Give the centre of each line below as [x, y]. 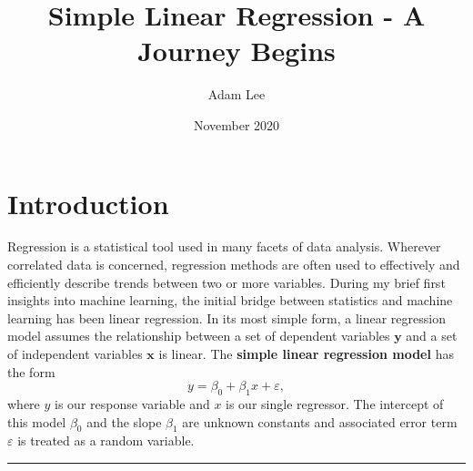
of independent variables [75, 353]
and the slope [124, 421]
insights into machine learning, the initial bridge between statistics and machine [230, 300]
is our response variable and [132, 403]
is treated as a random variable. [106, 440]
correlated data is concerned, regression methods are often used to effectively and [234, 265]
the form [31, 371]
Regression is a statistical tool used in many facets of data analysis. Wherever [224, 246]
